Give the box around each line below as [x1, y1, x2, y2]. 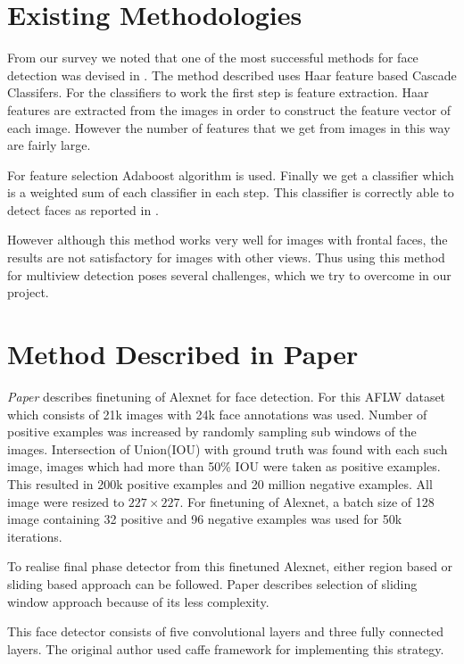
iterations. [7, 527, 62, 545]
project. [7, 283, 49, 302]
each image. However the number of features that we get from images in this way [7, 118, 451, 137]
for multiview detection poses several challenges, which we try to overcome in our [7, 265, 452, 284]
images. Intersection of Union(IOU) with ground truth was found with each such [7, 439, 448, 458]
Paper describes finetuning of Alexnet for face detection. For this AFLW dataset [7, 386, 446, 405]
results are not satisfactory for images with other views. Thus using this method [7, 248, 445, 267]
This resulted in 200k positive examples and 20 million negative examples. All [7, 474, 433, 493]
